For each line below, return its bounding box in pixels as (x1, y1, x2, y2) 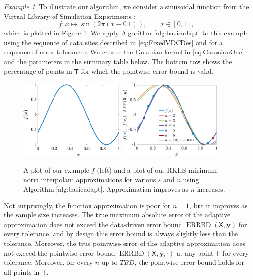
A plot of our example (23, 164, 89, 175)
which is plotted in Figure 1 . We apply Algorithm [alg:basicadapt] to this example (4, 28, 249, 38)
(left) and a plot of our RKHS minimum (97, 164, 217, 175)
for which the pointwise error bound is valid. (81, 66, 214, 76)
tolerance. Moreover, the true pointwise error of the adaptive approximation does (4, 238, 246, 248)
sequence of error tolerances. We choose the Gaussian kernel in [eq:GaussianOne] (4, 47, 244, 57)
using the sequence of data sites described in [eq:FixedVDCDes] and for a (4, 37, 223, 47)
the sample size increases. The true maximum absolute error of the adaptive (4, 210, 231, 220)
